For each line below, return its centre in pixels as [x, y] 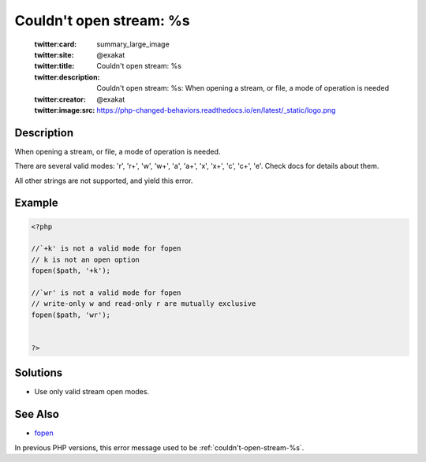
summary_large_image [133, 44]
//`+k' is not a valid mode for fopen [106, 249]
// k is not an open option [85, 259]
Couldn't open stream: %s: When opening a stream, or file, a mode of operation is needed [243, 88]
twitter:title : [54, 66]
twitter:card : [56, 44]
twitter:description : [67, 77]
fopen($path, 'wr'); [71, 315]
